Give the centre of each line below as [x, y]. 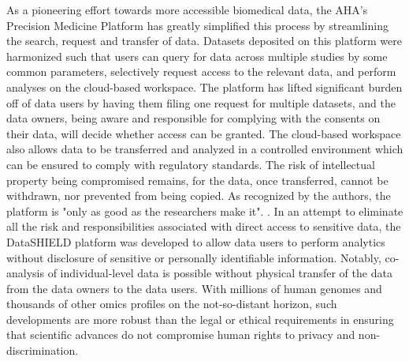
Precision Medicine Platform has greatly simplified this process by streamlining [197, 25]
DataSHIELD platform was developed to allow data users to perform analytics [196, 241]
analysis [25, 273]
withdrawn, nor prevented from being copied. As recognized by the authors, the [199, 196]
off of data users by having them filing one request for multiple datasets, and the [201, 102]
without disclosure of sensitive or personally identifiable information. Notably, [194, 257]
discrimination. [43, 350]
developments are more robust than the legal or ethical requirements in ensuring [200, 319]
